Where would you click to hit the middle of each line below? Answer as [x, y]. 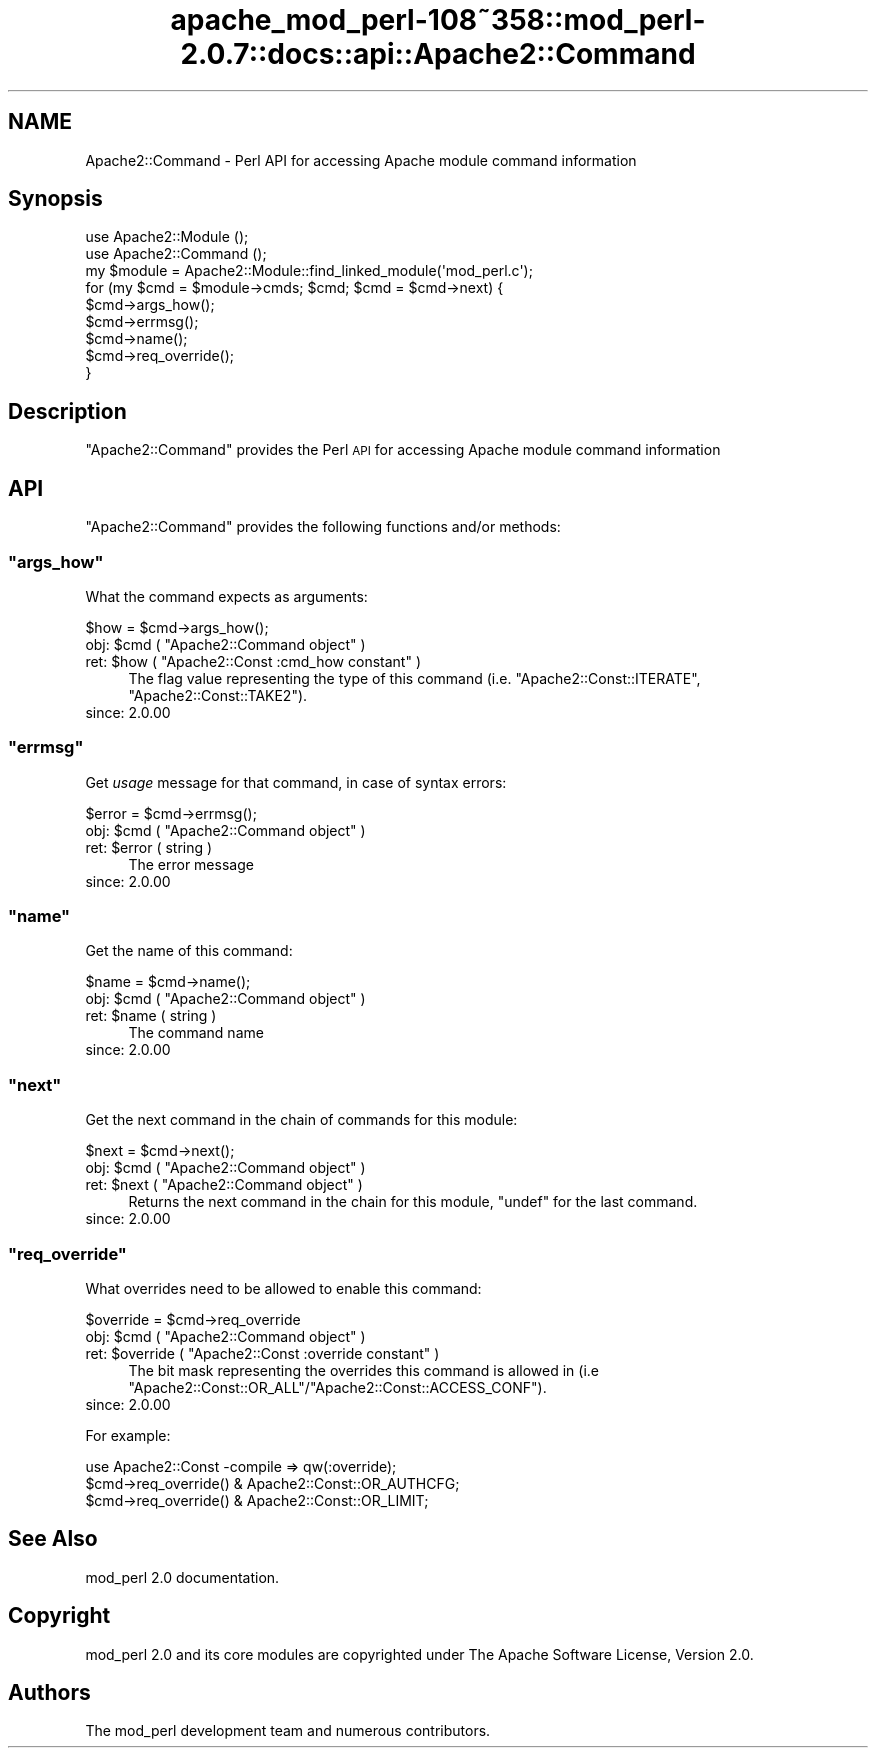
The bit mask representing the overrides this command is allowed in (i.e [363, 1370]
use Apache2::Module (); [167, 237]
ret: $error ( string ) [149, 847]
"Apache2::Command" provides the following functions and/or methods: [323, 527]
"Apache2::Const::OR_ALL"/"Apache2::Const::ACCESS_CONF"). [337, 1387]
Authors [49, 1692]
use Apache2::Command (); [176, 254]
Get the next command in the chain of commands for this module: [301, 1120]
